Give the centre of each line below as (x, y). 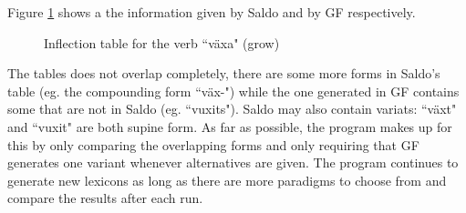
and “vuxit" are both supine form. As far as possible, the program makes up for (230, 126)
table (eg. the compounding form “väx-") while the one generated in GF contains (233, 91)
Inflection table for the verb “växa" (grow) (162, 42)
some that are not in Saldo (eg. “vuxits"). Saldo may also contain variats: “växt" (232, 109)
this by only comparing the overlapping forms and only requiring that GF (213, 144)
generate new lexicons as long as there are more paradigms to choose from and (227, 180)
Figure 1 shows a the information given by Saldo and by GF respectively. (212, 12)
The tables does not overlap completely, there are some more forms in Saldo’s (224, 73)
